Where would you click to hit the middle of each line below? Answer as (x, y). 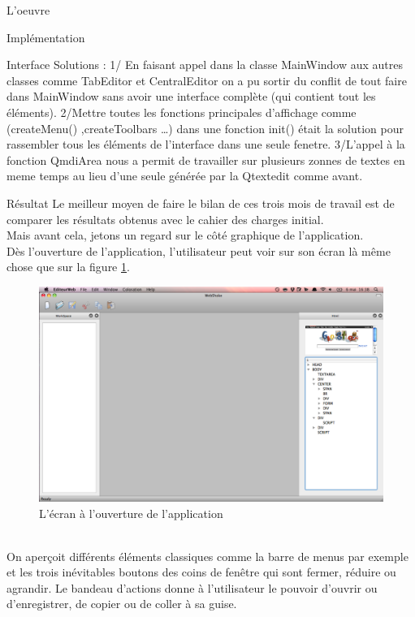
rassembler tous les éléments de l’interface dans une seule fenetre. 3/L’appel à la (206, 144)
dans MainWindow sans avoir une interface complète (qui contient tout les (191, 96)
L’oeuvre (28, 10)
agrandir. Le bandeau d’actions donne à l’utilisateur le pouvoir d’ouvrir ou (192, 587)
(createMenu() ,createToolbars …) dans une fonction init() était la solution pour (205, 128)
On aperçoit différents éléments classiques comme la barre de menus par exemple (207, 556)
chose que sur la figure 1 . (68, 267)
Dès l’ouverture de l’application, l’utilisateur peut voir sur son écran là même (199, 250)
